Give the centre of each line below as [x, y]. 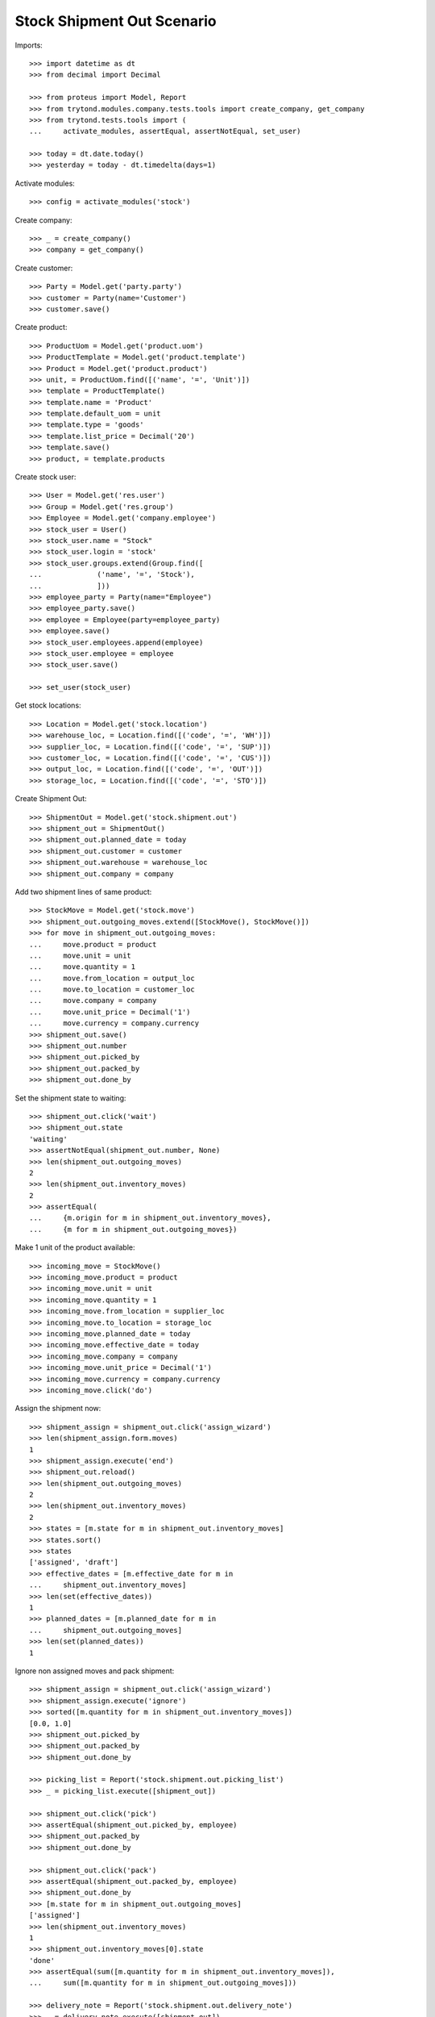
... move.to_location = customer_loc [112, 990]
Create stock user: [46, 477]
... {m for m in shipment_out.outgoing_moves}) [133, 1229]
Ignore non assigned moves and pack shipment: [95, 1671]
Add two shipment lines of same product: [83, 892]
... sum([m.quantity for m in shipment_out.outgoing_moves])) [163, 1983]
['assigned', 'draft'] [74, 1562]
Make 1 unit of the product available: [75, 1247]
